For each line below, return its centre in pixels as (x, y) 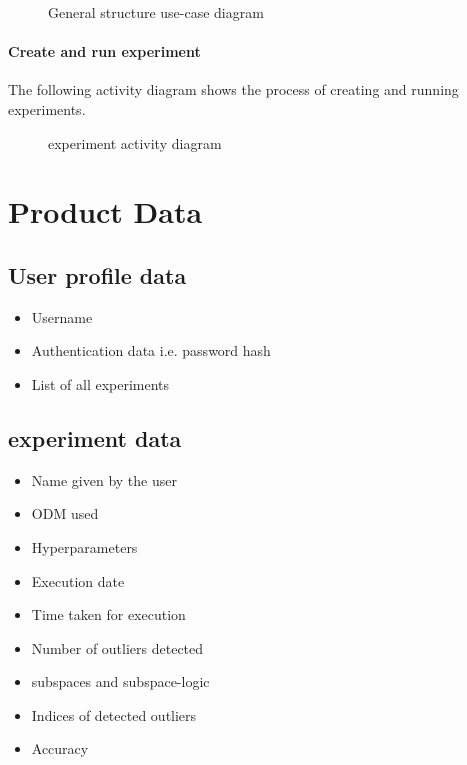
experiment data (95, 437)
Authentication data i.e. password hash (151, 350)
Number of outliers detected (117, 647)
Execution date (78, 580)
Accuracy (60, 748)
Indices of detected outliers (114, 714)
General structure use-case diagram (156, 12)
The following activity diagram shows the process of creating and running (233, 89)
